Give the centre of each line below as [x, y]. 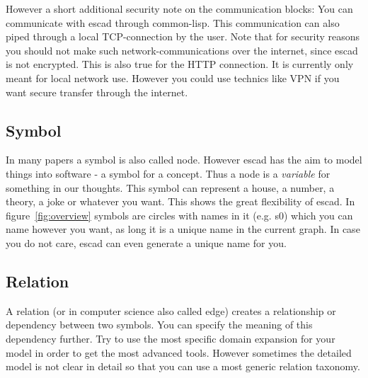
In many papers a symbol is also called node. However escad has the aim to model [184, 160]
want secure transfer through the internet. [97, 92]
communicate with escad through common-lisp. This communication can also [173, 22]
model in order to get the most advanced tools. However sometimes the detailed [179, 352]
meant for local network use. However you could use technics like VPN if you [173, 78]
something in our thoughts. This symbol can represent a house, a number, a [170, 187]
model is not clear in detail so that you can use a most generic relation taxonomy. [183, 366]
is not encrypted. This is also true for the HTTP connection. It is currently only [180, 64]
